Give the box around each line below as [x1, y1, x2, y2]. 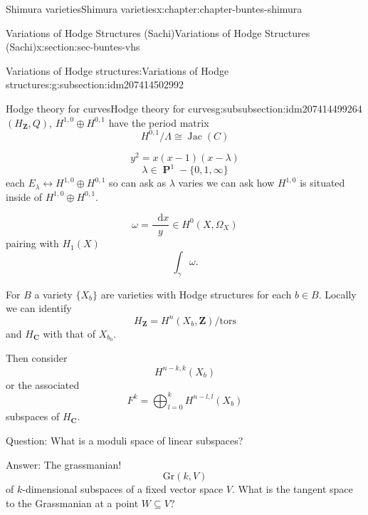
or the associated [6, 377, 80, 392]
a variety [34, 286, 73, 301]
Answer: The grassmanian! [6, 457, 122, 472]
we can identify [6, 301, 72, 316]
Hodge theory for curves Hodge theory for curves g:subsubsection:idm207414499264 [6, 100, 362, 115]
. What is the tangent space [232, 482, 353, 496]
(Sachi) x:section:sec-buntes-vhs [6, 39, 140, 54]
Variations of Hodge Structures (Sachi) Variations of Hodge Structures [6, 25, 310, 40]
